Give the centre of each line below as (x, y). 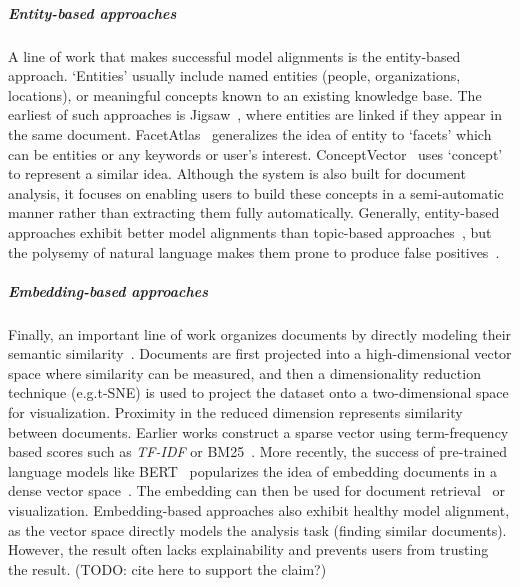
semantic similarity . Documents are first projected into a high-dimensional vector (260, 353)
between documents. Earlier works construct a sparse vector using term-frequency (258, 431)
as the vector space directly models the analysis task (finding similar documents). (257, 529)
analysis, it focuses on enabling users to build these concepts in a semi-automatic (256, 192)
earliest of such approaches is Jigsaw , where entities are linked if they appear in (255, 114)
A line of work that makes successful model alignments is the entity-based (234, 55)
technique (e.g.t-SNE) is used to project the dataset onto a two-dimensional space (258, 392)
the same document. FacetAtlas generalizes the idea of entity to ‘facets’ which (250, 133)
